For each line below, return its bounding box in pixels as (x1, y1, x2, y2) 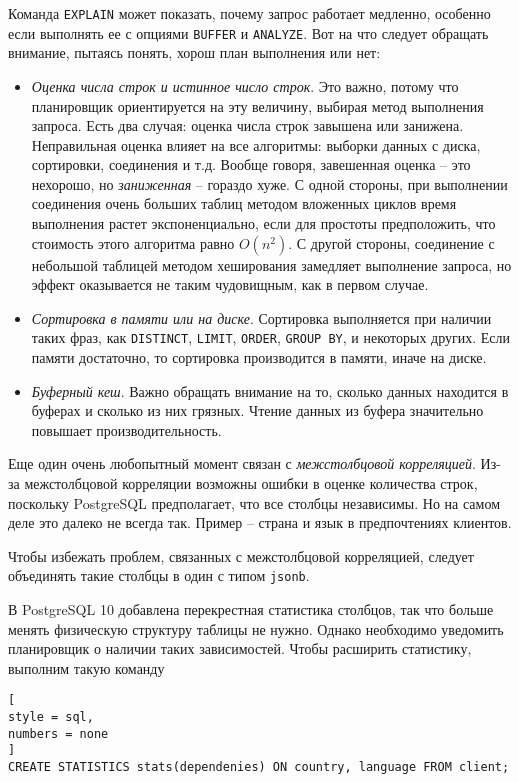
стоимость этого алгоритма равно (31, 232, 235, 253)
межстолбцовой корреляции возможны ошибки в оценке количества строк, (24, 473, 478, 494)
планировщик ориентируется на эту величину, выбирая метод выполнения (31, 95, 484, 116)
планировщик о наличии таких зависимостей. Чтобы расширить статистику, (8, 638, 472, 659)
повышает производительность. (31, 419, 222, 440)
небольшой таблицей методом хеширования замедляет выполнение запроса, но (31, 254, 512, 275)
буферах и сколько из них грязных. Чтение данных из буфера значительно (31, 400, 484, 421)
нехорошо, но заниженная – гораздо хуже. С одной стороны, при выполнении (31, 173, 508, 194)
